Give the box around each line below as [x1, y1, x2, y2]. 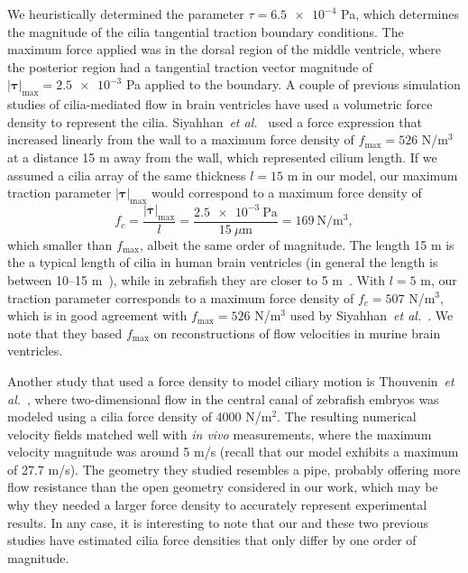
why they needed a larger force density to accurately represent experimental [7, 495, 427, 514]
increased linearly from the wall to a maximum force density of [7, 130, 354, 149]
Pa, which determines [341, 5, 459, 23]
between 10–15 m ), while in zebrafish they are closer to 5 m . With [7, 270, 386, 289]
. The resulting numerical [277, 407, 417, 426]
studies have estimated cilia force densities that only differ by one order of [7, 531, 417, 550]
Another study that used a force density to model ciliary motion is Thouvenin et [7, 371, 454, 390]
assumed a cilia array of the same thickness [7, 165, 246, 184]
